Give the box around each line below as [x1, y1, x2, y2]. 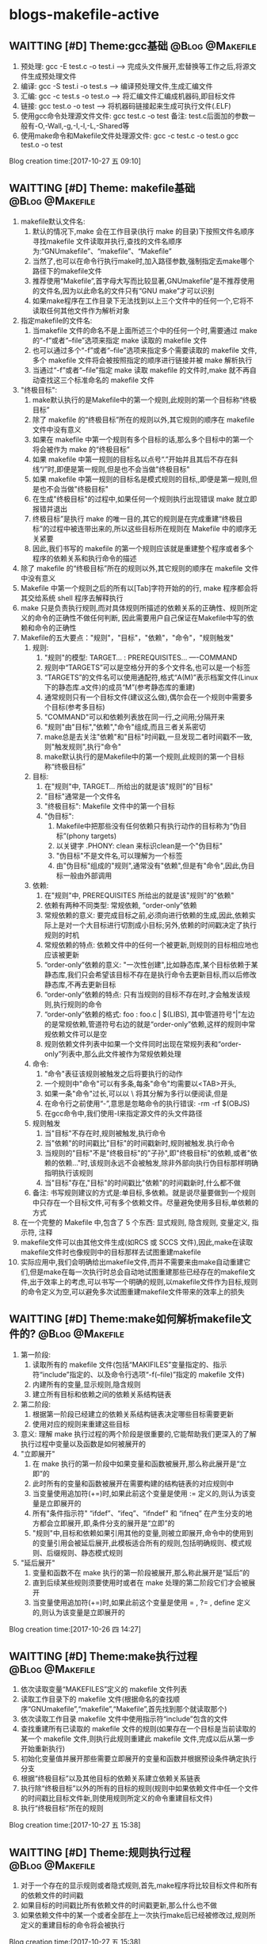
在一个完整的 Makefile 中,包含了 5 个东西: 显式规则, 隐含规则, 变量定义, [20, 1217, 250, 1226]
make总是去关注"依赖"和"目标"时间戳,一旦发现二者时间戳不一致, [44, 732, 253, 741]
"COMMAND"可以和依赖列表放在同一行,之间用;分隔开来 [44, 712, 225, 721]
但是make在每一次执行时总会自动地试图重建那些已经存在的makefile [29, 1267, 249, 1276]
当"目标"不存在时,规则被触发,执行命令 [44, 1128, 166, 1138]
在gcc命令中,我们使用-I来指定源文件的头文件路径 [44, 1108, 203, 1118]
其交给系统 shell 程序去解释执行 [20, 593, 124, 603]
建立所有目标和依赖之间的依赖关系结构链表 [32, 1389, 172, 1399]
